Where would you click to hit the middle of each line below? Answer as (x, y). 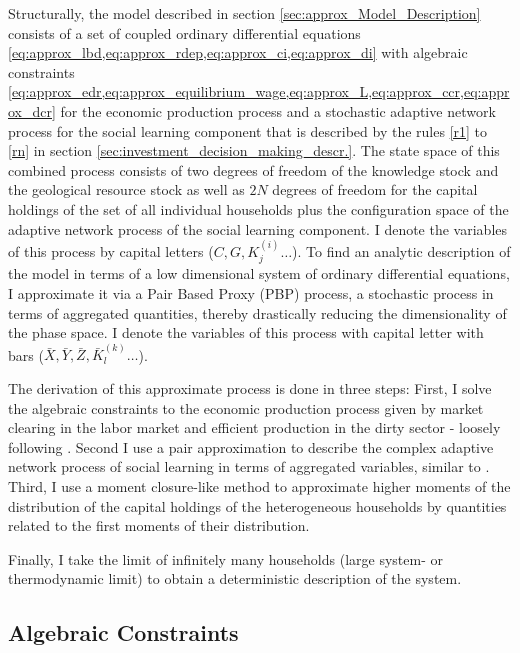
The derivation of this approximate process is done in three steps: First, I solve (250, 387)
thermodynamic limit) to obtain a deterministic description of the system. (235, 578)
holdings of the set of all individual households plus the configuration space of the (258, 208)
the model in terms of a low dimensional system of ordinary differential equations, (259, 273)
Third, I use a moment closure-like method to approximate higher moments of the (259, 485)
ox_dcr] (32, 110)
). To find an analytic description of (401, 250)
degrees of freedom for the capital (375, 189)
